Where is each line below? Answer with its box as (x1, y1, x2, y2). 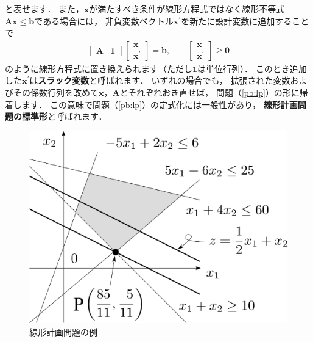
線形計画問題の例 (29, 326, 97, 338)
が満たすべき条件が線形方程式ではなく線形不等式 (89, 2, 285, 15)
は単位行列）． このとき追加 (197, 62, 307, 75)
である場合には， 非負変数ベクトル (34, 14, 174, 27)
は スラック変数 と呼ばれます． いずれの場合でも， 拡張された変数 (29, 74, 290, 87)
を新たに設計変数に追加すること (181, 14, 309, 27)
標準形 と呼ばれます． (21, 110, 107, 123)
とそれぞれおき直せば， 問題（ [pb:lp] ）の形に (119, 86, 300, 98)
